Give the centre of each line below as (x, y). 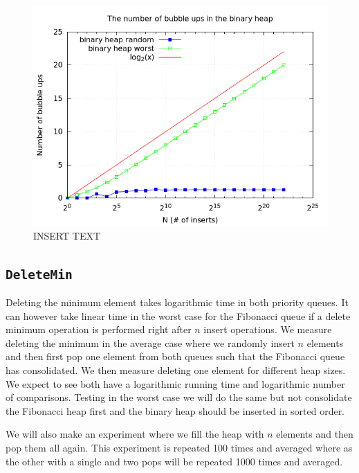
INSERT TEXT (67, 235)
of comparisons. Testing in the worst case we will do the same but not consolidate (179, 397)
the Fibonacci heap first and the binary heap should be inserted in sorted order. (175, 410)
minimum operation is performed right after (99, 329)
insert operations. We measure (268, 329)
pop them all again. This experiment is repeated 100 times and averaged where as (179, 447)
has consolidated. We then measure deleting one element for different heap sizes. (176, 369)
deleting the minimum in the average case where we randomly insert (150, 342)
